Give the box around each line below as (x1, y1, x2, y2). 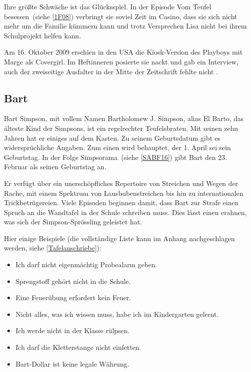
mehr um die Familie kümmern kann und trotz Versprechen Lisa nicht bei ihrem (4, 21, 247, 31)
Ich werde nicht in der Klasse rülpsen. (15, 325, 130, 336)
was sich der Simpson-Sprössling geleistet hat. (4, 217, 142, 227)
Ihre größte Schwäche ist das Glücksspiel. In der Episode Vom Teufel (4, 1, 212, 11)
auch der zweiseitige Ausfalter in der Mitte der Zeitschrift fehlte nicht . (4, 66, 218, 76)
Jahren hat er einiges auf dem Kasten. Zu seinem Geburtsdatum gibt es (4, 132, 221, 143)
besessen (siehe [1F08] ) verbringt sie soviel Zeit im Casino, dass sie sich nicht (4, 11, 237, 21)
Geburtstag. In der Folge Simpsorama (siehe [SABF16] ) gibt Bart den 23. (4, 152, 227, 162)
